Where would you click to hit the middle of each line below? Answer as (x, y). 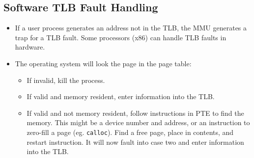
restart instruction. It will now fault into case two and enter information (135, 142)
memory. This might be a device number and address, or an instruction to (138, 122)
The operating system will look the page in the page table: (103, 63)
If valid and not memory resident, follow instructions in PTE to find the (135, 113)
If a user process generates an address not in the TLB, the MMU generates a (131, 28)
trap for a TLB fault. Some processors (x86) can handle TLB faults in (121, 37)
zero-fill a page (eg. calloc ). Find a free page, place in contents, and (130, 132)
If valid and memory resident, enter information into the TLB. (121, 96)
